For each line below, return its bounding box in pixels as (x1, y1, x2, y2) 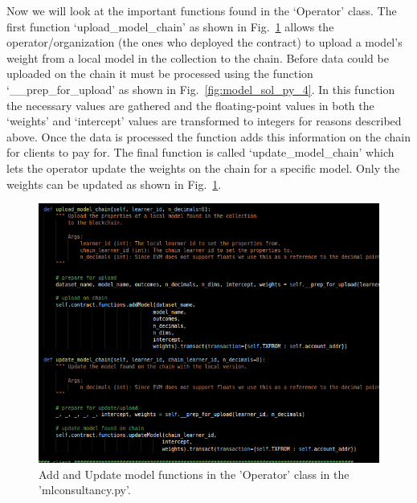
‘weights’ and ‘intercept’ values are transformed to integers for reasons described (6, 112, 402, 129)
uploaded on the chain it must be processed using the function (6, 65, 313, 82)
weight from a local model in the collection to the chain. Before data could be (6, 49, 389, 66)
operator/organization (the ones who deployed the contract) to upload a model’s (6, 34, 403, 51)
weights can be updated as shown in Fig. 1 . (6, 175, 222, 192)
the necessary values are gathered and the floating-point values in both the (6, 96, 374, 113)
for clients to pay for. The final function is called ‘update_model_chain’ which (6, 144, 395, 161)
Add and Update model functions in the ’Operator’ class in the (39, 465, 350, 482)
